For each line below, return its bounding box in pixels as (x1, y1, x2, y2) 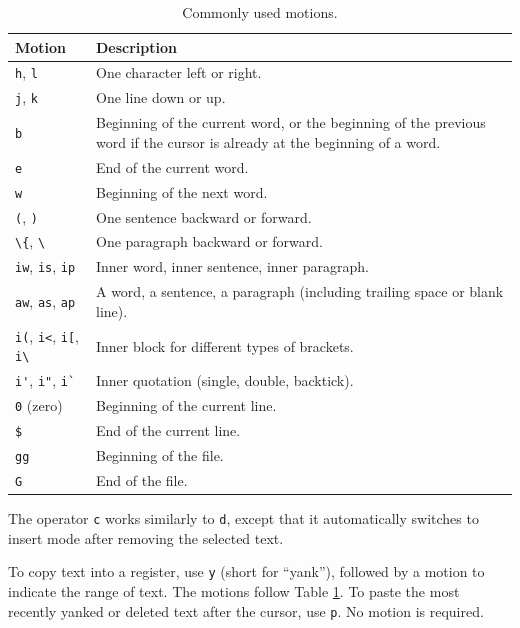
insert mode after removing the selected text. (8, 527, 284, 548)
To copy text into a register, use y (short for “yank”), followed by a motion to (8, 561, 485, 582)
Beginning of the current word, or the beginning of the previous (95, 112, 486, 133)
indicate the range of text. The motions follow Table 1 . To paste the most (8, 580, 460, 601)
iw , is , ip (15, 256, 76, 277)
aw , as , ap (15, 290, 76, 311)
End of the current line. (95, 420, 241, 441)
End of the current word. (95, 156, 249, 177)
